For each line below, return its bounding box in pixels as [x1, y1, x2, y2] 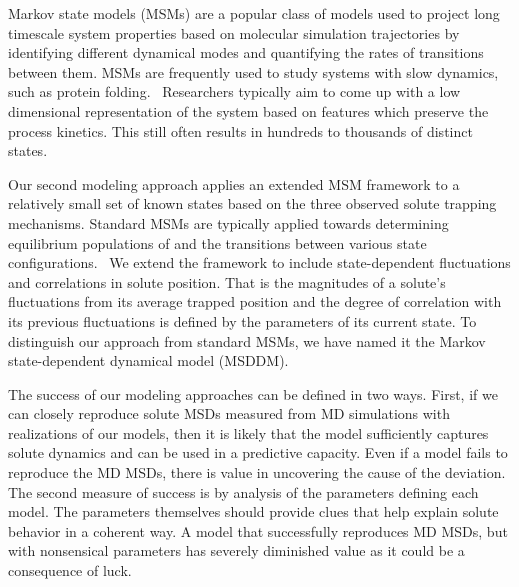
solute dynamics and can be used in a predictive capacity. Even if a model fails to [8, 442, 508, 463]
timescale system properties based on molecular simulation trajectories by [8, 22, 460, 43]
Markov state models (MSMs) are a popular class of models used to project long [8, 3, 500, 23]
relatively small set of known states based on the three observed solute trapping [8, 193, 497, 214]
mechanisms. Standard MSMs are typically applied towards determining [8, 212, 449, 233]
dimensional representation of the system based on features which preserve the [8, 100, 489, 121]
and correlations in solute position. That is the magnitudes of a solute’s [8, 271, 446, 292]
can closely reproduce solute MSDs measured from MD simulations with [8, 403, 450, 424]
